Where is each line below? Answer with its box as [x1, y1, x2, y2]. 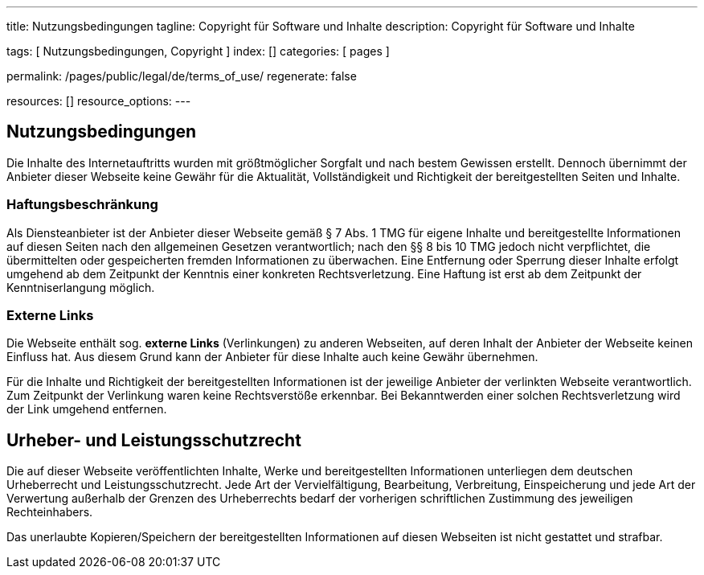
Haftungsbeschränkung [6, 196, 158, 213]
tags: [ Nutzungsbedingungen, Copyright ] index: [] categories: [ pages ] [6, 44, 390, 58]
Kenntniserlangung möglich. [6, 280, 155, 294]
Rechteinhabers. [6, 505, 93, 520]
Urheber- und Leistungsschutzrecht [6, 429, 301, 450]
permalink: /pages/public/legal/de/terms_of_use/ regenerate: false [6, 69, 357, 83]
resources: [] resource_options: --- [6, 94, 191, 108]
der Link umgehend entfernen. [6, 402, 167, 417]
